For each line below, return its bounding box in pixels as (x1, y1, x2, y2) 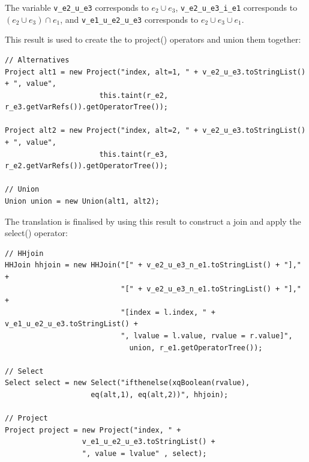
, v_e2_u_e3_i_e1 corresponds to (175, 1, 298, 13)
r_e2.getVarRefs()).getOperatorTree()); (5, 162, 169, 171)
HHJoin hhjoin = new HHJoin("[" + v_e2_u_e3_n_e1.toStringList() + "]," (5, 261, 301, 270)
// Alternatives (5, 55, 70, 64)
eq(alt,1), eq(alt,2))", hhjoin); (91, 390, 229, 399)
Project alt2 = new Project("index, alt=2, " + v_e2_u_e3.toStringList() (5, 126, 306, 135)
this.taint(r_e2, (99, 91, 169, 100)
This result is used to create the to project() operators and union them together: (5, 33, 301, 46)
